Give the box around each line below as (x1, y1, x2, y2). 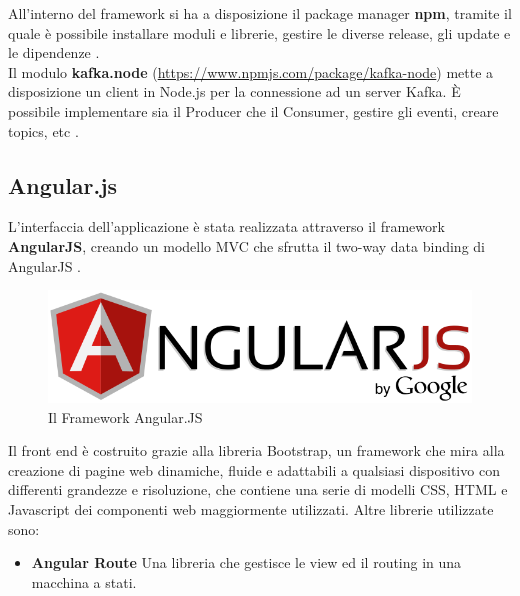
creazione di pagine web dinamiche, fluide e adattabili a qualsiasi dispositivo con (8, 459, 500, 480)
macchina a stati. (31, 571, 137, 592)
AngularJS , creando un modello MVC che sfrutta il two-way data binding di (8, 235, 485, 256)
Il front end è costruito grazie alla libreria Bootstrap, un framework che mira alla (8, 440, 505, 461)
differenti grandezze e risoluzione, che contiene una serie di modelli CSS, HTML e (8, 479, 508, 500)
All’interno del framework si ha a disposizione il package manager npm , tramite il (8, 3, 512, 23)
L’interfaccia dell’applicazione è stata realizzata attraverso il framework (8, 216, 445, 237)
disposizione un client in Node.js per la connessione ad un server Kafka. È (8, 81, 461, 102)
